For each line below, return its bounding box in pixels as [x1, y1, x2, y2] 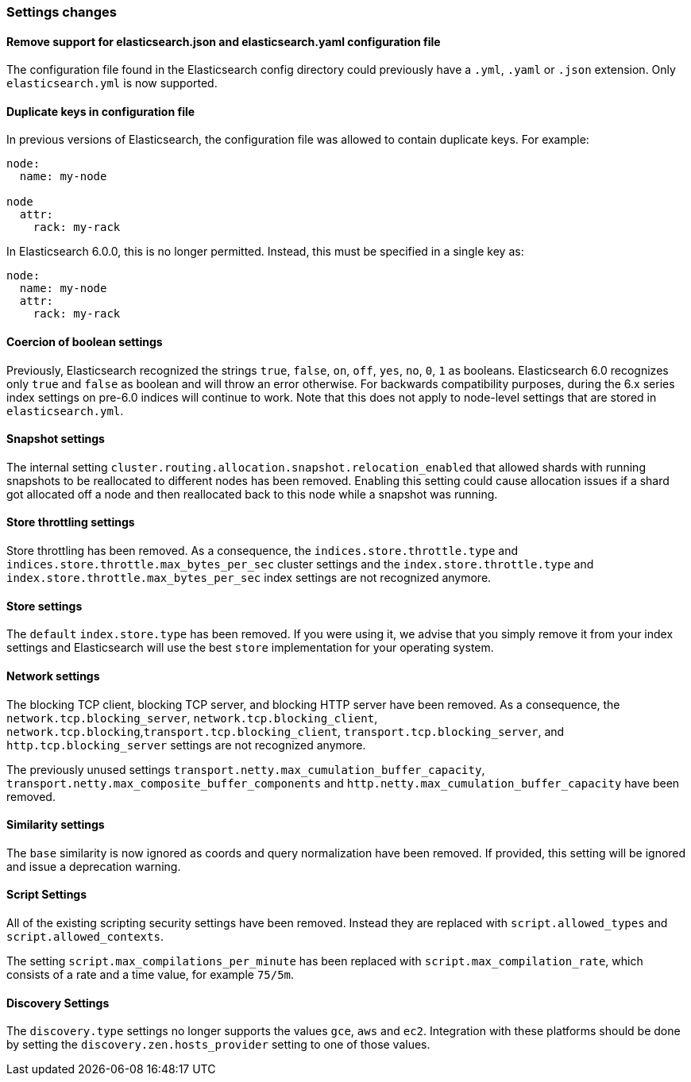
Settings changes [6, 4, 117, 20]
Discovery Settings [6, 995, 110, 1010]
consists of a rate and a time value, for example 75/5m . [6, 967, 295, 981]
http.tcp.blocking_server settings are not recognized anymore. [6, 737, 366, 752]
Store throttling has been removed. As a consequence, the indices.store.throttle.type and [6, 544, 519, 558]
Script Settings [6, 888, 87, 902]
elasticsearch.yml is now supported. [6, 76, 218, 90]
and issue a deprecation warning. [6, 859, 181, 873]
